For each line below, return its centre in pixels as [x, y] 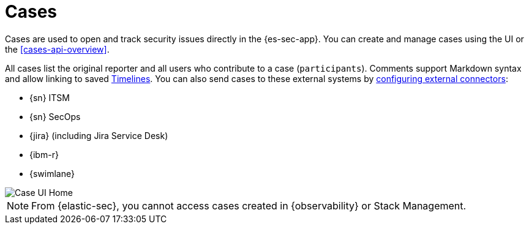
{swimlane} [52, 173]
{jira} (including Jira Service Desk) [99, 135]
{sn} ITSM [50, 97]
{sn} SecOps [55, 116]
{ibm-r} [44, 154]
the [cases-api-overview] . [57, 49]
